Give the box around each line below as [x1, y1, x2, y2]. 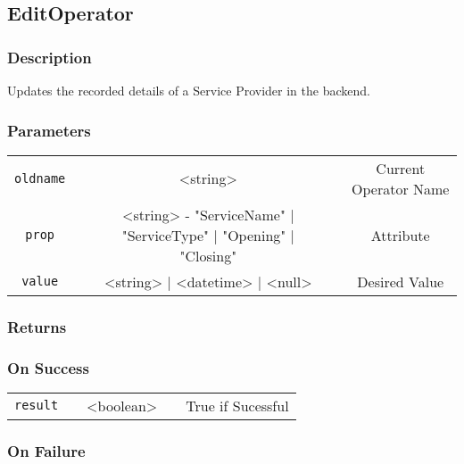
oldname [14, 170, 66, 186]
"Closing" [179, 244, 237, 266]
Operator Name [352, 178, 450, 199]
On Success [7, 356, 89, 378]
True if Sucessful [186, 394, 289, 416]
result [14, 398, 59, 413]
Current [376, 157, 426, 178]
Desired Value [357, 270, 444, 292]
